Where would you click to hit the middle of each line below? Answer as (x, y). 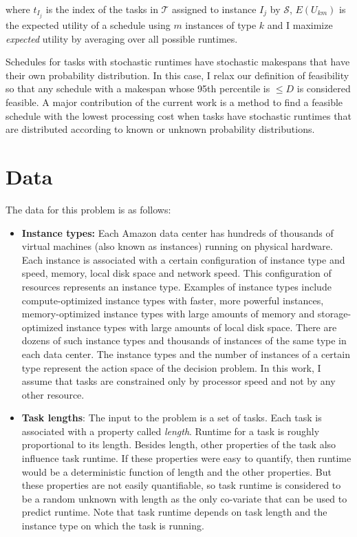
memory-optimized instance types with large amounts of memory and (168, 314)
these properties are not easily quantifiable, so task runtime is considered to (181, 485)
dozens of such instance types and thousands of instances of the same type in (184, 340)
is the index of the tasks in (102, 9)
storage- (334, 314)
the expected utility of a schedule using (88, 25)
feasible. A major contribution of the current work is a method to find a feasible (174, 102)
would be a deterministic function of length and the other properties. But (176, 471)
